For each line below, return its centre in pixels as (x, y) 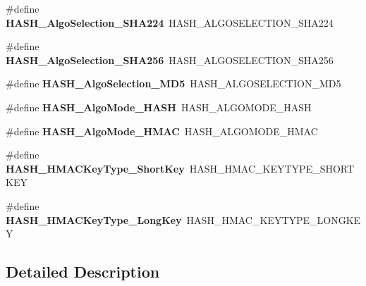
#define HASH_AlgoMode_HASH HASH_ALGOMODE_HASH (159, 107)
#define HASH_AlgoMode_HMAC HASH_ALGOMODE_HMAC (162, 131)
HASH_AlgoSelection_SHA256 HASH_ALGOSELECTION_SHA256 (170, 60)
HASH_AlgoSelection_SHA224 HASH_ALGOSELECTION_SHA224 (170, 22)
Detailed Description (83, 272)
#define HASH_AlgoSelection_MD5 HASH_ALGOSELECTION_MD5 (173, 83)
